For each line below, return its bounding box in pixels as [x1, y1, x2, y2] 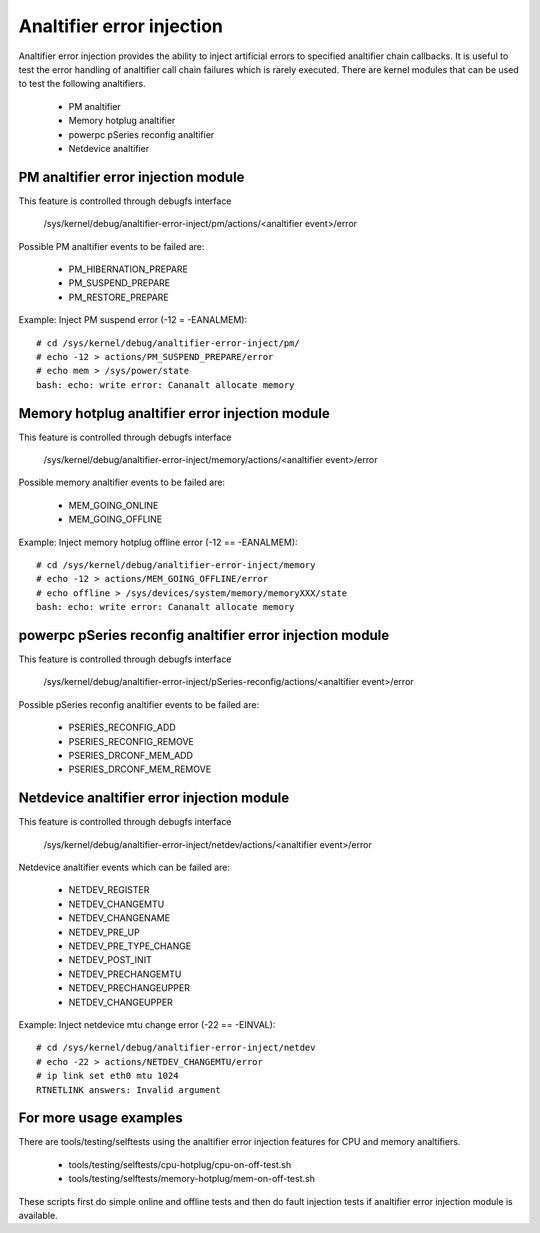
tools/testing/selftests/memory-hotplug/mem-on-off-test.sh [68, 1173, 315, 1185]
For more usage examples [18, 1110, 184, 1127]
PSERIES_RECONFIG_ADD [68, 721, 176, 734]
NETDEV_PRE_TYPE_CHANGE [68, 940, 192, 952]
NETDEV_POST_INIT [68, 954, 152, 966]
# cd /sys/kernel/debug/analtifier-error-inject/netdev [36, 1042, 316, 1054]
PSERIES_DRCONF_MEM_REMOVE [68, 763, 212, 775]
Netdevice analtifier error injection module [18, 790, 290, 807]
